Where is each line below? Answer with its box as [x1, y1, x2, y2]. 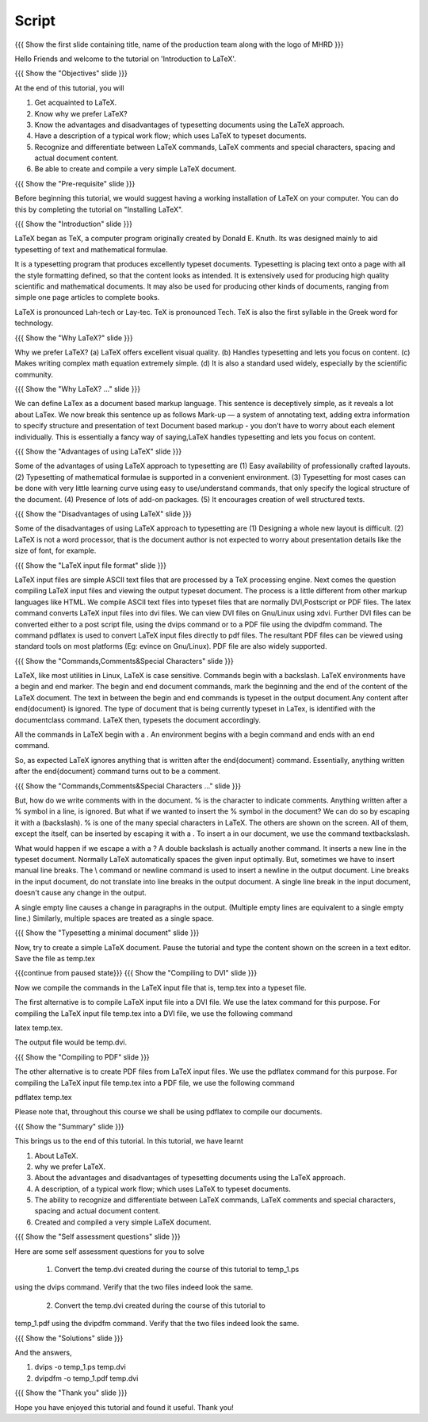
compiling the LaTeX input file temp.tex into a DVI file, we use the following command [14, 1008, 293, 1018]
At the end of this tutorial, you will [14, 83, 124, 93]
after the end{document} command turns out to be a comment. [14, 766, 221, 776]
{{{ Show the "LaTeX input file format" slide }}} [14, 560, 166, 570]
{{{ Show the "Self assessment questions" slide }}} [14, 1232, 182, 1241]
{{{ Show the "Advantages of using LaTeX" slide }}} [14, 447, 182, 456]
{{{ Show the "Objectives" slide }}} [14, 68, 128, 79]
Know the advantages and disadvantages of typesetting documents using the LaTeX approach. [34, 120, 345, 129]
